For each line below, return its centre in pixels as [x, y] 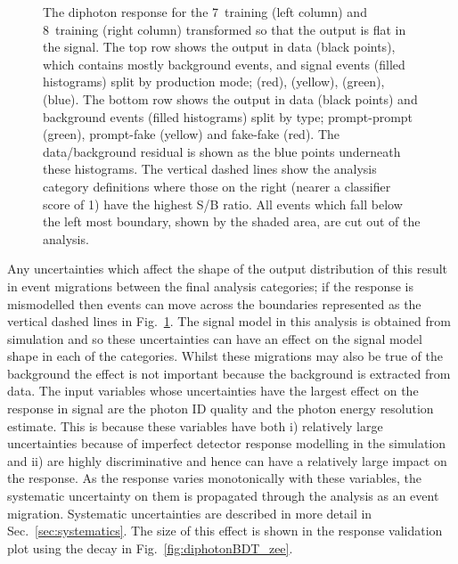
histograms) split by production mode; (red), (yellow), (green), [214, 82]
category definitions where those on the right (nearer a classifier [217, 186]
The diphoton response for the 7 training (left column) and [205, 12]
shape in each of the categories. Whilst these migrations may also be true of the [225, 356]
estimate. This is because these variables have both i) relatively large [195, 425]
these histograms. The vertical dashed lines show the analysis [210, 169]
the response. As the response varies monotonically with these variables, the [215, 478]
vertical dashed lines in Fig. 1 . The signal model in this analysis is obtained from [229, 321]
